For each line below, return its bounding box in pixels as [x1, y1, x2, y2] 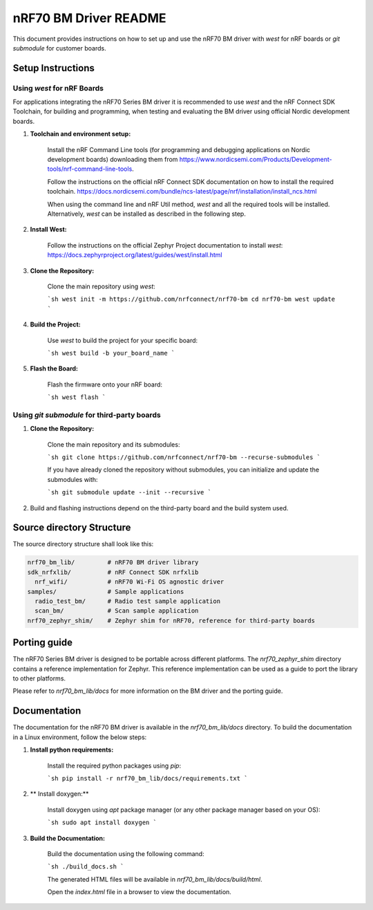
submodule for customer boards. [12, 44, 106, 52]
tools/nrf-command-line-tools [47, 165, 133, 173]
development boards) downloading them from [47, 156, 178, 164]
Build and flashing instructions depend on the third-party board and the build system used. [30, 503, 289, 512]
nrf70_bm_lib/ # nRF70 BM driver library [27, 559, 199, 566]
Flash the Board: [30, 364, 79, 373]
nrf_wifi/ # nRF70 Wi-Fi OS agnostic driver [35, 578, 224, 586]
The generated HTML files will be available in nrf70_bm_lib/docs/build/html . [47, 875, 262, 883]
